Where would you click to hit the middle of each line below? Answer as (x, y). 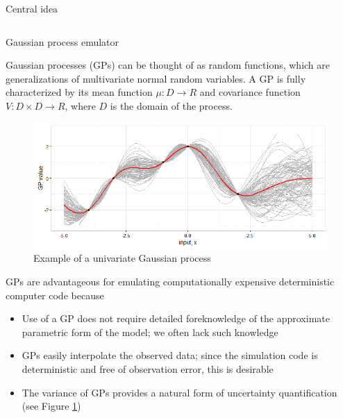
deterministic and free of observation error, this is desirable (148, 369)
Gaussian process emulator (62, 41)
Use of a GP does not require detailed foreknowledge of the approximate (176, 318)
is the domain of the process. (171, 105)
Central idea (32, 8)
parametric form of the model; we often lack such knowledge (150, 332)
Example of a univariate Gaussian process (122, 258)
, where (80, 105)
